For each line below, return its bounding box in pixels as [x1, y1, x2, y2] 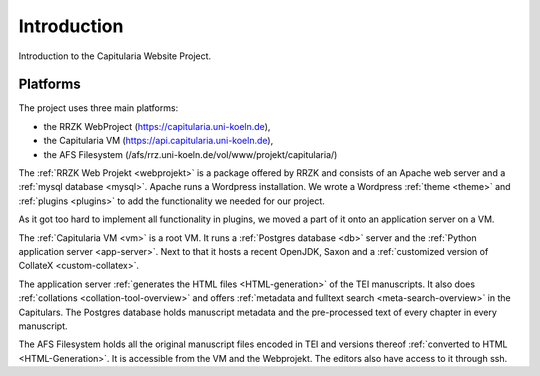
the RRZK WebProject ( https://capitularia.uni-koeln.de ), [43, 120, 271, 132]
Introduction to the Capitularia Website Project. [18, 50, 212, 62]
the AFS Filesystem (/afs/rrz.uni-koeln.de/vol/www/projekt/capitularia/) [43, 148, 338, 160]
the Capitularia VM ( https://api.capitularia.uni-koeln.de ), [43, 135, 274, 147]
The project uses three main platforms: [18, 102, 179, 114]
